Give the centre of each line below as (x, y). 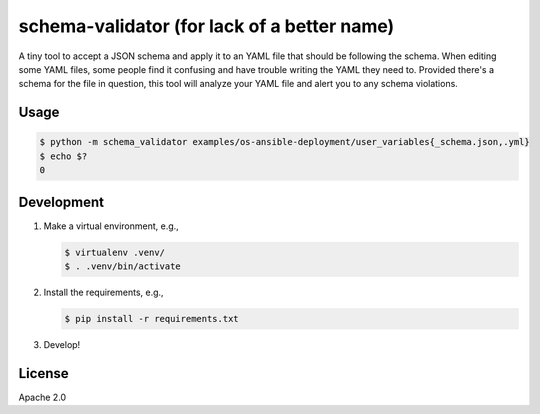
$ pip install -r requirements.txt (151, 318)
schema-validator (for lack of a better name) (206, 26)
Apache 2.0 (42, 397)
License (43, 373)
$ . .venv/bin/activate (123, 266)
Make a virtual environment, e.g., (111, 226)
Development (61, 201)
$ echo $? (63, 156)
